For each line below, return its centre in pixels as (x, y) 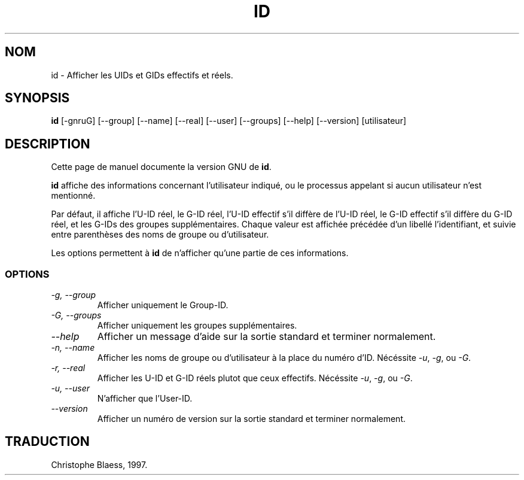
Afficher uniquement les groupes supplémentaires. (197, 326)
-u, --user (71, 388)
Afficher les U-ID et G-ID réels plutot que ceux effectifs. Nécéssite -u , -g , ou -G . (255, 378)
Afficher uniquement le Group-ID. (163, 305)
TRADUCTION (47, 442)
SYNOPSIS (37, 98)
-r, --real (68, 368)
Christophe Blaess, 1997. (99, 464)
